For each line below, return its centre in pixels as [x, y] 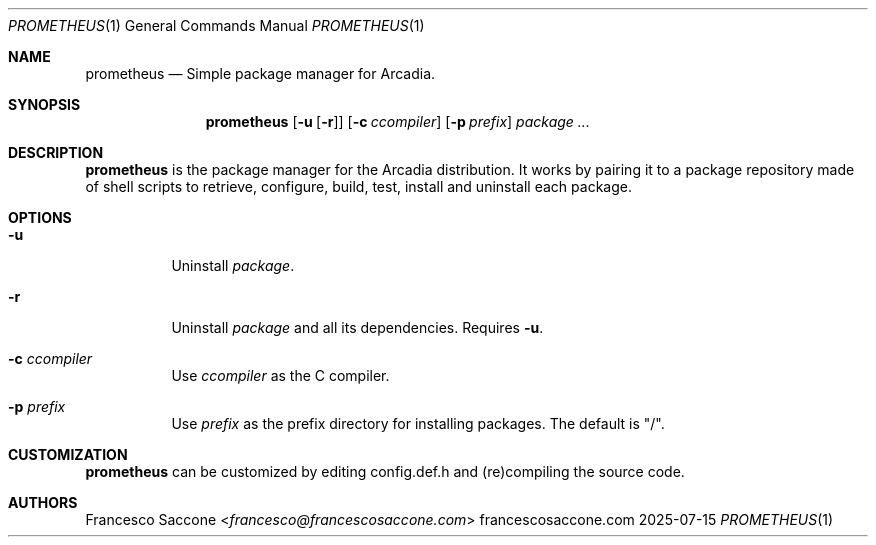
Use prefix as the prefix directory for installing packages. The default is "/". [418, 423]
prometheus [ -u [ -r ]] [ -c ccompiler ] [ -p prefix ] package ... [397, 121]
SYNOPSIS [44, 104]
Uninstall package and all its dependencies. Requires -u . [357, 327]
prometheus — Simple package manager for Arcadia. [260, 73]
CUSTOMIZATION [68, 454]
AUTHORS [43, 502]
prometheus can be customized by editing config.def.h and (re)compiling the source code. [385, 471]
